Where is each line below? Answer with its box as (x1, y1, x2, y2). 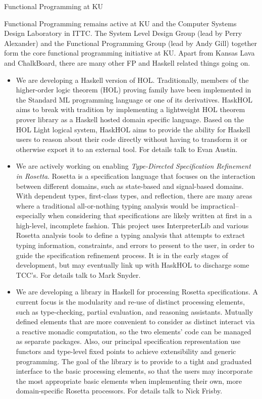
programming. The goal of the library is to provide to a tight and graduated (16, 356, 252, 366)
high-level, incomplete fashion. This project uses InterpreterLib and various (16, 220, 249, 230)
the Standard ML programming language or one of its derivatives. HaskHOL (16, 94, 253, 105)
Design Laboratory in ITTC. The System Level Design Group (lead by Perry (4, 28, 242, 38)
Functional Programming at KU (4, 1, 103, 11)
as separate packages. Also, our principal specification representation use (16, 336, 241, 346)
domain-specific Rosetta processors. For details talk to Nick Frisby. (16, 385, 223, 396)
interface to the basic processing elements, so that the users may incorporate (16, 366, 253, 376)
